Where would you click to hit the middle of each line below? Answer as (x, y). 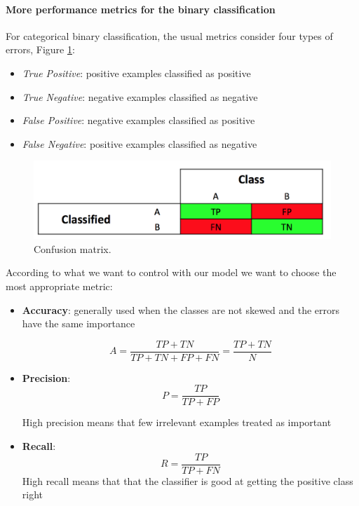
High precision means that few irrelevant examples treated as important (177, 422)
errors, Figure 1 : (40, 49)
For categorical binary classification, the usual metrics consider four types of (169, 35)
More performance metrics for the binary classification (141, 9)
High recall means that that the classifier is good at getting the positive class (188, 480)
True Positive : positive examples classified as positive (136, 73)
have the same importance (79, 323)
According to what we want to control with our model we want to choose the (171, 272)
